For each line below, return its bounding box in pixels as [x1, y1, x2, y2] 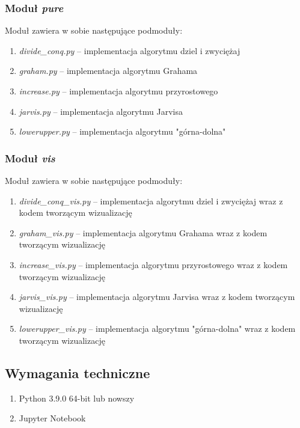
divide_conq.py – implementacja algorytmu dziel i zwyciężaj [19, 44, 240, 57]
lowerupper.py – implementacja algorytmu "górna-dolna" [19, 125, 226, 138]
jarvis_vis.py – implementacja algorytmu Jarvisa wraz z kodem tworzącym [19, 290, 295, 303]
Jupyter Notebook [19, 412, 86, 424]
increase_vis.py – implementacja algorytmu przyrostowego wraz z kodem [19, 258, 288, 271]
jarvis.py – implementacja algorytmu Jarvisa [19, 105, 183, 117]
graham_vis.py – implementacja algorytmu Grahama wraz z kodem [19, 226, 268, 239]
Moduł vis [5, 150, 55, 165]
